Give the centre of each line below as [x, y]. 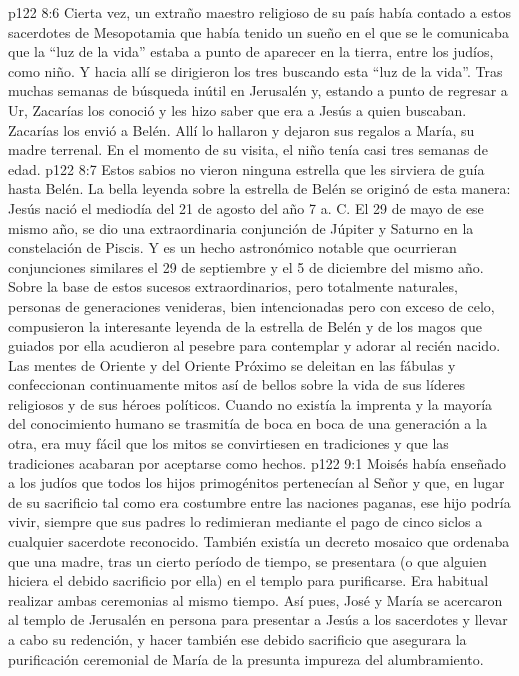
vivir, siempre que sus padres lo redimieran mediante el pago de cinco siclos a [245, 521]
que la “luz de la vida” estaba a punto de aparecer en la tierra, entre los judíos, [251, 51]
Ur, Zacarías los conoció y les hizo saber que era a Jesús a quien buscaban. [237, 109]
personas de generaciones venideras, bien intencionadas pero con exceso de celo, [251, 305]
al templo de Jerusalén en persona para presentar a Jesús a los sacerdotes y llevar [258, 619]
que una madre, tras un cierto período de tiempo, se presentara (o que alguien [247, 560]
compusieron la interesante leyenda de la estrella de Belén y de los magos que [245, 325]
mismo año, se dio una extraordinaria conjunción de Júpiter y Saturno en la [241, 227]
